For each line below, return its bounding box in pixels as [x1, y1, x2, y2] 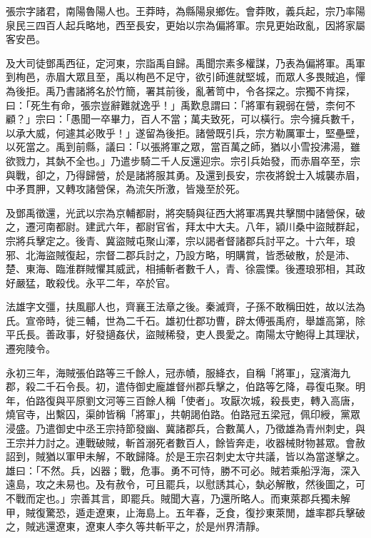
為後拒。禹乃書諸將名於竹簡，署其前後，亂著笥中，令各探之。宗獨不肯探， [6, 83, 355, 98]
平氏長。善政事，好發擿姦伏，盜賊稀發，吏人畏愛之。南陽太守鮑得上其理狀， [6, 327, 365, 342]
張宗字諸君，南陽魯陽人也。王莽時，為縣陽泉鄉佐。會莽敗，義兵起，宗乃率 [6, 4, 355, 18]
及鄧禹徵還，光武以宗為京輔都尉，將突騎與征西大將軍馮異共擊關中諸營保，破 [6, 205, 365, 220]
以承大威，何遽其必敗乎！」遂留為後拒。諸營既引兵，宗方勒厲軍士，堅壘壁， [6, 125, 365, 140]
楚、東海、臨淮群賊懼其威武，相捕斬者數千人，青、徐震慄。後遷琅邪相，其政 [6, 261, 365, 276]
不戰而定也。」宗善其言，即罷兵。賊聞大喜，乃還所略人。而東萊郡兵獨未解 [6, 491, 350, 505]
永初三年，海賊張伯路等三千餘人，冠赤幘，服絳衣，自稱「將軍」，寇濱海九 [6, 365, 350, 380]
